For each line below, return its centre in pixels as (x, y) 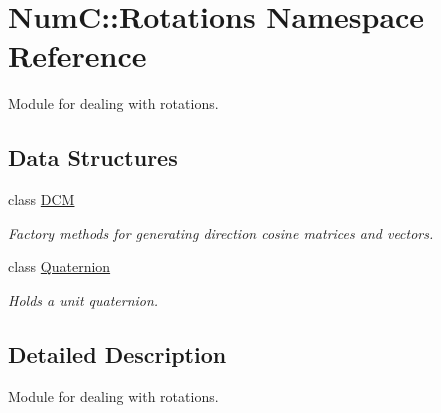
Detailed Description (117, 353)
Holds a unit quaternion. (83, 299)
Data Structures (93, 157)
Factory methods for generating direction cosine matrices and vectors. (221, 232)
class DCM (41, 199)
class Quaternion (59, 266)
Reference (77, 55)
